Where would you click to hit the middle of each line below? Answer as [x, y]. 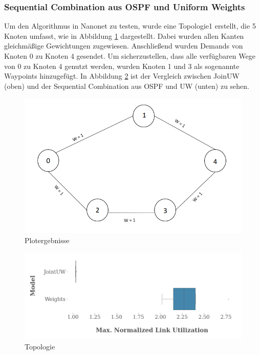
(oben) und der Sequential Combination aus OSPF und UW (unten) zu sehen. [127, 86]
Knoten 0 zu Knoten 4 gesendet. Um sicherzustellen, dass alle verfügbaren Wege [130, 56]
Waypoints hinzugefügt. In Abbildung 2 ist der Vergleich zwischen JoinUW [122, 76]
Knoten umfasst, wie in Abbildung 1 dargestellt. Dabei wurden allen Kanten [124, 35]
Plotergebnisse [47, 240]
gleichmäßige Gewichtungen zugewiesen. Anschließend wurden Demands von [124, 46]
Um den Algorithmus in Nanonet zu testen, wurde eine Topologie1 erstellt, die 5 [130, 26]
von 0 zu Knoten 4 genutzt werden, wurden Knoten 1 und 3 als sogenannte [122, 66]
